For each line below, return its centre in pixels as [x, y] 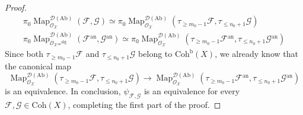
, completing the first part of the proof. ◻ [144, 105]
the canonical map [38, 66]
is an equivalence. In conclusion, [63, 91]
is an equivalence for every [192, 91]
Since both [24, 54]
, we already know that [256, 54]
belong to [155, 54]
